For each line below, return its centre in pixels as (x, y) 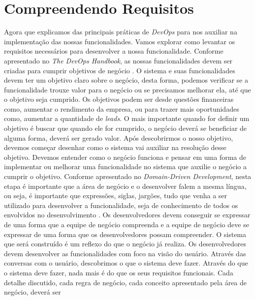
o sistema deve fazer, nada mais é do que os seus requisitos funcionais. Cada (119, 272)
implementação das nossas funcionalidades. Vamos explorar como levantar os (120, 41)
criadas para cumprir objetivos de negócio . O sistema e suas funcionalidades (120, 70)
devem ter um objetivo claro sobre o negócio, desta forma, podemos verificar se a (126, 80)
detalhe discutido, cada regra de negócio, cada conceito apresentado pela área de (126, 282)
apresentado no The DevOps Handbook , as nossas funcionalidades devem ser (118, 60)
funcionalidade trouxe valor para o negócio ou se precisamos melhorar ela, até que (127, 89)
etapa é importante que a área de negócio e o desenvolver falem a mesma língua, (125, 186)
